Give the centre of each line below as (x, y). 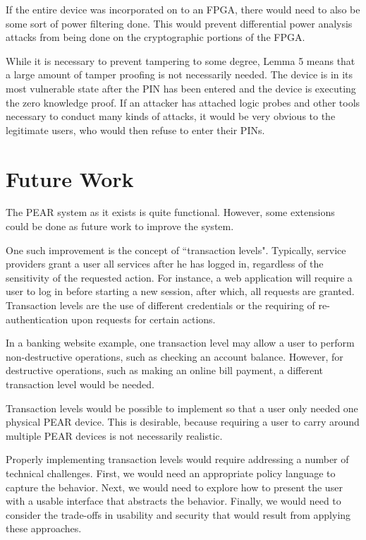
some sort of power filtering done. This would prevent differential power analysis (179, 23)
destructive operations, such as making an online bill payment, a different (164, 370)
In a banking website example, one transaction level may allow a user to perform (180, 343)
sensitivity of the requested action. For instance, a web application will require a (179, 277)
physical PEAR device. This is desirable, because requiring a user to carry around (183, 422)
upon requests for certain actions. (143, 319)
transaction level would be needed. (80, 384)
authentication (37, 319)
